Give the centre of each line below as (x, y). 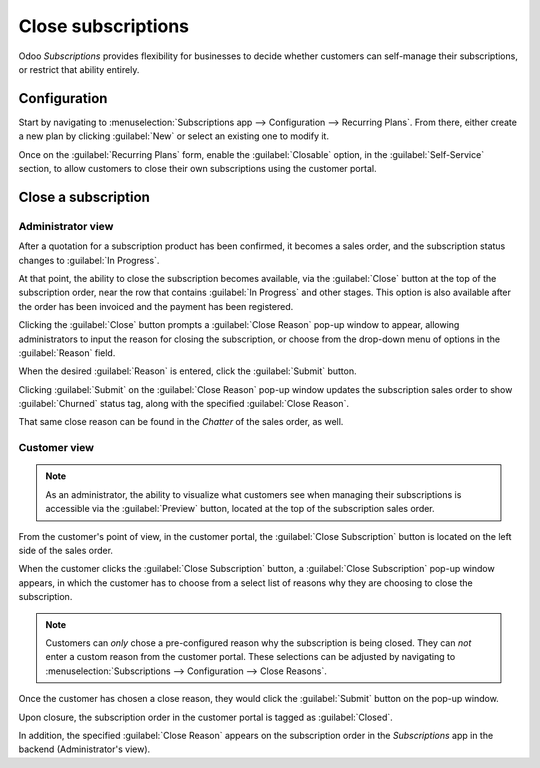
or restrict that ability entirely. (79, 69)
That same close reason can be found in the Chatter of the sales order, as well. (181, 422)
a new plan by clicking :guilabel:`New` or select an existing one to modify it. (174, 136)
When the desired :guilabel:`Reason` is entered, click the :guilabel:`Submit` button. (187, 371)
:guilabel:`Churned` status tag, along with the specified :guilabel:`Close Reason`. (184, 404)
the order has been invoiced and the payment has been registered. (156, 306)
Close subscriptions (104, 26)
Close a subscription (84, 196)
